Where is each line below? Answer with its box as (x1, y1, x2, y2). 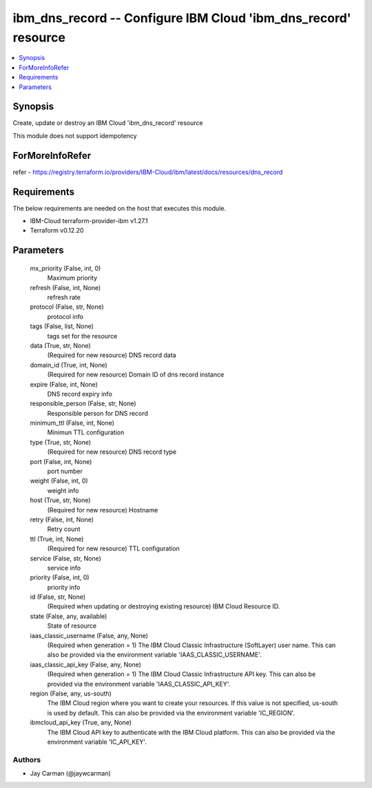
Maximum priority (47, 273, 98, 282)
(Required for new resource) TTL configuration (47, 544, 180, 552)
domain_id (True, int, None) (30, 361, 108, 369)
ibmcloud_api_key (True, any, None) (30, 718, 132, 727)
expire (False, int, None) (30, 380, 98, 388)
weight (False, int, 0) (30, 477, 89, 485)
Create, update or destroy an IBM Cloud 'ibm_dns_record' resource (12, 119, 203, 127)
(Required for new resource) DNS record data (47, 351, 176, 359)
